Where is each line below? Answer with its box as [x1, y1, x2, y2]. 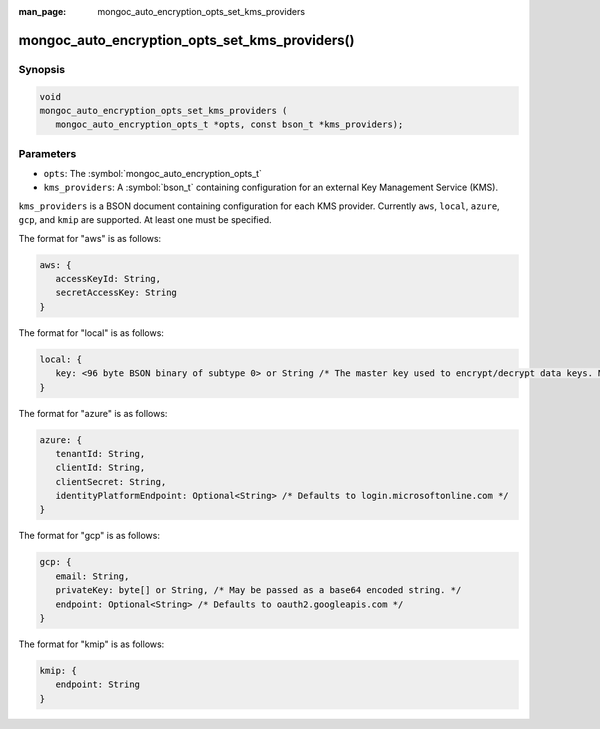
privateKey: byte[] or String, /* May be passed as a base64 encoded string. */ [55, 585, 462, 596]
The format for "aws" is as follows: [18, 232, 162, 244]
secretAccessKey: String [55, 287, 177, 299]
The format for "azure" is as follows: [18, 407, 168, 419]
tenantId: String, [55, 448, 146, 459]
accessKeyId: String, [55, 273, 162, 285]
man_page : [18, 6, 67, 17]
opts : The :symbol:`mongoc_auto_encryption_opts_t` [43, 168, 262, 180]
